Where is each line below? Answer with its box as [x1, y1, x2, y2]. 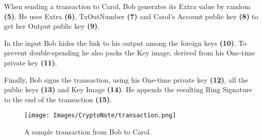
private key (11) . [4, 57, 57, 67]
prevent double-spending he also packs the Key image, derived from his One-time [4, 47, 255, 58]
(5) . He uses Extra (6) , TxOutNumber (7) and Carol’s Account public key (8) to [4, 11, 258, 21]
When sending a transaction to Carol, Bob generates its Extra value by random [4, 1, 250, 11]
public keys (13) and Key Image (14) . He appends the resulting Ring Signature [4, 84, 252, 95]
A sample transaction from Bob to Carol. [24, 126, 152, 136]
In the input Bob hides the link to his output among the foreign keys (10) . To [4, 37, 247, 48]
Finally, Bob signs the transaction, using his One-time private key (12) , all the [4, 74, 248, 85]
